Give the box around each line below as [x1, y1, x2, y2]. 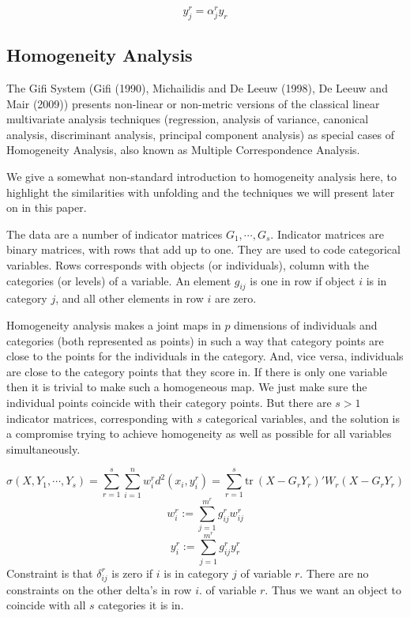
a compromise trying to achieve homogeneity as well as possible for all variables [6, 425, 392, 442]
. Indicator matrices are [270, 225, 385, 242]
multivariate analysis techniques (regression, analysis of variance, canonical [6, 111, 369, 127]
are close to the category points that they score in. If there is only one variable [6, 363, 387, 379]
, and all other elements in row [55, 290, 204, 307]
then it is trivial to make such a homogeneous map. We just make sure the [6, 379, 367, 395]
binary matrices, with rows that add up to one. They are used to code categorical [6, 241, 401, 258]
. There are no [299, 564, 369, 581]
